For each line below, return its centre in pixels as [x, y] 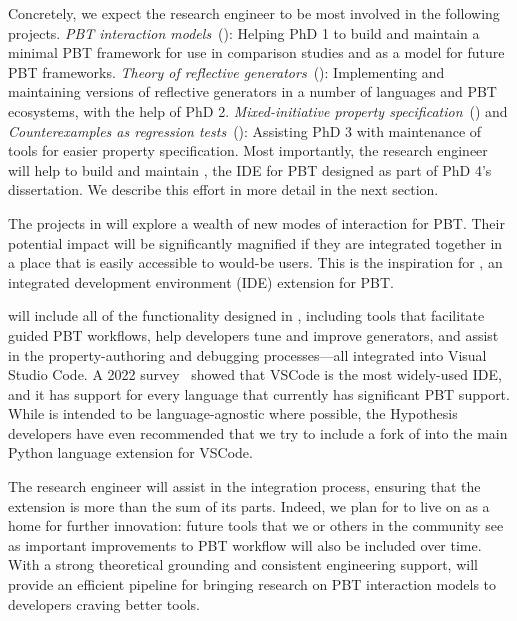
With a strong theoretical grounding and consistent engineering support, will [243, 564]
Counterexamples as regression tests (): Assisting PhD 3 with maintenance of [245, 130]
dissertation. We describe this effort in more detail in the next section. [223, 189]
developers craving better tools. [104, 603]
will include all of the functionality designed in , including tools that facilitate [246, 315]
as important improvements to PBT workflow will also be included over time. [245, 544]
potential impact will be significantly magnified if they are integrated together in [255, 242]
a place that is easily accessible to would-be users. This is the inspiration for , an [255, 262]
